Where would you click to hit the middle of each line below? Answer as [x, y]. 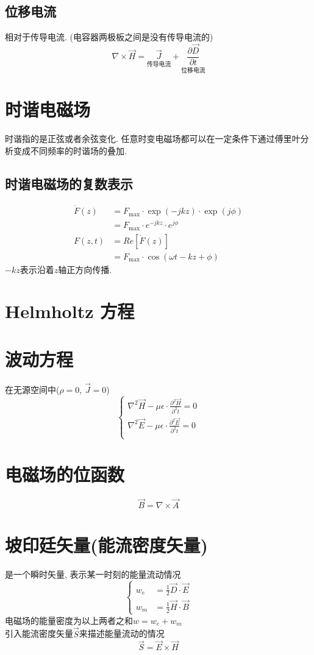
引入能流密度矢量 [39, 633]
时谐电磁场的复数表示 [69, 183]
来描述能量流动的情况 [122, 633]
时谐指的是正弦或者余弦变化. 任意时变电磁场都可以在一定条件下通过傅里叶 [153, 139]
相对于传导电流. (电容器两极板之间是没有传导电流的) [109, 37]
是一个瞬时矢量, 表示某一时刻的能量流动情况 [93, 574]
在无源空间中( [32, 389]
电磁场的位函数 [65, 474]
